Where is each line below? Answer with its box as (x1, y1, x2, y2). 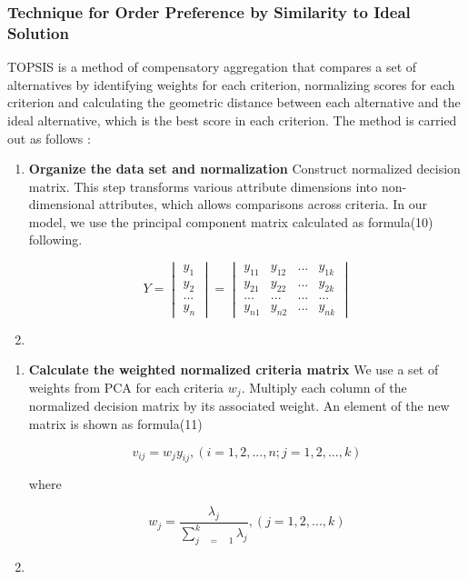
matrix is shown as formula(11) (28, 414, 203, 433)
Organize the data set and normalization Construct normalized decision (28, 159, 461, 178)
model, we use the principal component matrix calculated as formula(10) (28, 212, 433, 231)
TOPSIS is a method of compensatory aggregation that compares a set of (7, 57, 417, 76)
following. (28, 230, 83, 249)
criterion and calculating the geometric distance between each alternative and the (7, 93, 461, 112)
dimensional (28, 195, 95, 214)
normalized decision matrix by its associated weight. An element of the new (28, 396, 450, 415)
